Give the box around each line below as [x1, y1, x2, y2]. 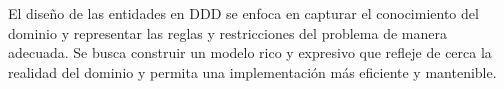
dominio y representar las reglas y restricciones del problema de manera [8, 22, 447, 43]
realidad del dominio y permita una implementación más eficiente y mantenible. [8, 61, 497, 82]
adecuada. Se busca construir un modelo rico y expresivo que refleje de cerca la [8, 42, 492, 63]
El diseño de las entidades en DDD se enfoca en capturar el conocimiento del [8, 3, 479, 23]
